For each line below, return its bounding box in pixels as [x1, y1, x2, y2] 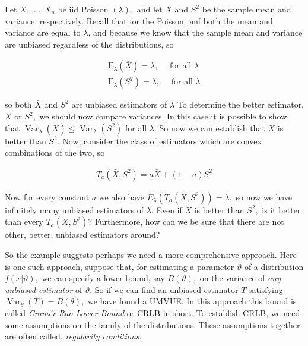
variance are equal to [5, 26, 81, 39]
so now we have [236, 190, 293, 203]
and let [136, 3, 163, 15]
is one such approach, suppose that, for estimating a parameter [5, 260, 234, 272]
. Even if [151, 203, 182, 216]
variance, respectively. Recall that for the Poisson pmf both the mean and [5, 14, 273, 27]
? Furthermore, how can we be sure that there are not [88, 215, 284, 228]
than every [5, 215, 43, 228]
